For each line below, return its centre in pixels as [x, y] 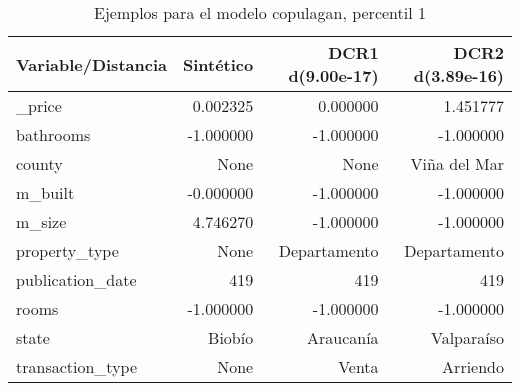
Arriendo [473, 366]
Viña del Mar [457, 163]
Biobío [231, 337]
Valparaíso [467, 337]
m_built [45, 192]
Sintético [218, 64]
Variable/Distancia [91, 64]
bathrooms [53, 134]
